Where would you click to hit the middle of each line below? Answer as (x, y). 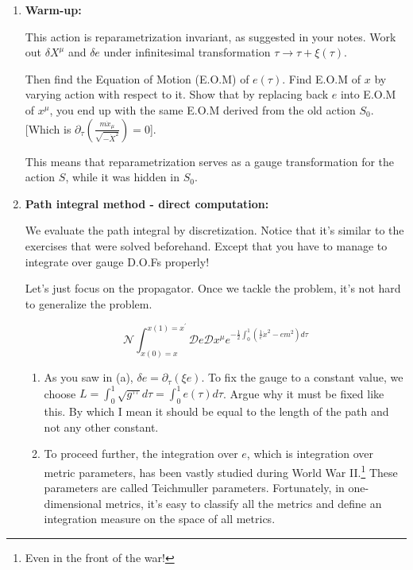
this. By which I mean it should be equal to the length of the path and (216, 411)
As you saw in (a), (89, 377)
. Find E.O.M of (322, 78)
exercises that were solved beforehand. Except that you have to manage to (206, 245)
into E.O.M (368, 94)
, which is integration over (310, 454)
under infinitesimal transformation (187, 52)
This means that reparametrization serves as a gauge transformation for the (210, 161)
